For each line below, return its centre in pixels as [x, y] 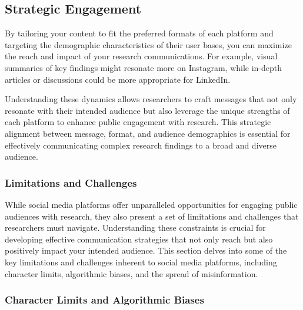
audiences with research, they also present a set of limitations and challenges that [152, 216]
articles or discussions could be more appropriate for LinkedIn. [118, 79]
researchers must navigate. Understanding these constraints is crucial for [135, 228]
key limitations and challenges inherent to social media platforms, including [141, 262]
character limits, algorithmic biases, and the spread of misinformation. [131, 273]
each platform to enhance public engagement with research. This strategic [138, 122]
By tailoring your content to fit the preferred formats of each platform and [139, 33]
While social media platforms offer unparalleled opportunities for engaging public [151, 204]
